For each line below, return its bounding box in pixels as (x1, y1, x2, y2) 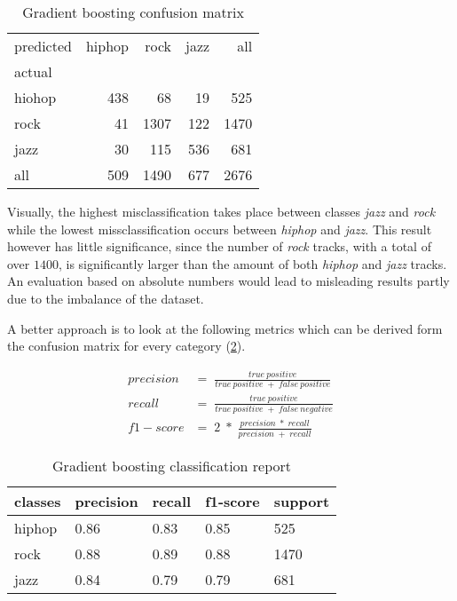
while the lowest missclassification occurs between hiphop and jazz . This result (7, 219, 432, 238)
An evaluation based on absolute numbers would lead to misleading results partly (7, 272, 450, 290)
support (273, 490, 330, 511)
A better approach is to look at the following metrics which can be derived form (7, 319, 443, 337)
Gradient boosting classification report (52, 455, 292, 476)
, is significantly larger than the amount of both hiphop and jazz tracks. (58, 254, 447, 273)
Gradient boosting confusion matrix (22, 2, 244, 22)
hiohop (14, 87, 57, 107)
